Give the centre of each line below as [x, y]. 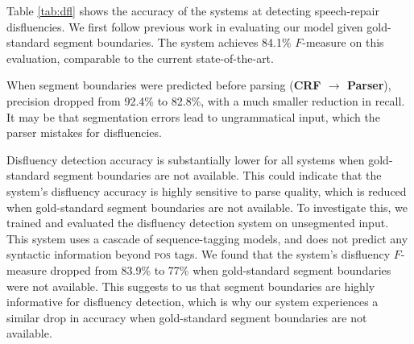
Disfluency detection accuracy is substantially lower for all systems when [186, 159]
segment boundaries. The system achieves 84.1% [172, 42]
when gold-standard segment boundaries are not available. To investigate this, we [207, 207]
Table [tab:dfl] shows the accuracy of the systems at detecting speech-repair [193, 10]
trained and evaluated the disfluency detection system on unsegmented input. [198, 223]
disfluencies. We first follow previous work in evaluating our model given [185, 26]
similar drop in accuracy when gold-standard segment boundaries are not [187, 317]
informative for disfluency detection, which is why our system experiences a [193, 302]
